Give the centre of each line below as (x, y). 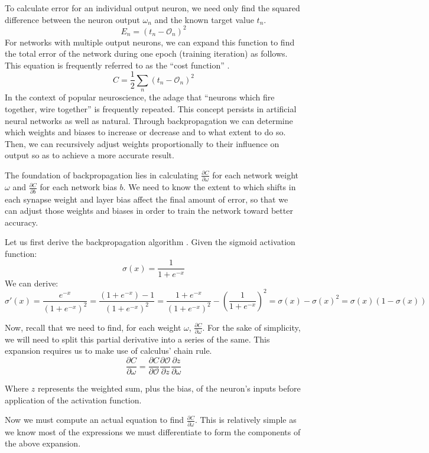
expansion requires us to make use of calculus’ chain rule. (108, 351)
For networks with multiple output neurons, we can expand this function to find (150, 42)
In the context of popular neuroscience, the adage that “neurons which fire (140, 97)
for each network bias (78, 187)
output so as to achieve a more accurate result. (90, 155)
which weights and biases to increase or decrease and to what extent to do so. (145, 132)
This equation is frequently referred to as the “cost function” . (117, 65)
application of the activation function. (73, 400)
